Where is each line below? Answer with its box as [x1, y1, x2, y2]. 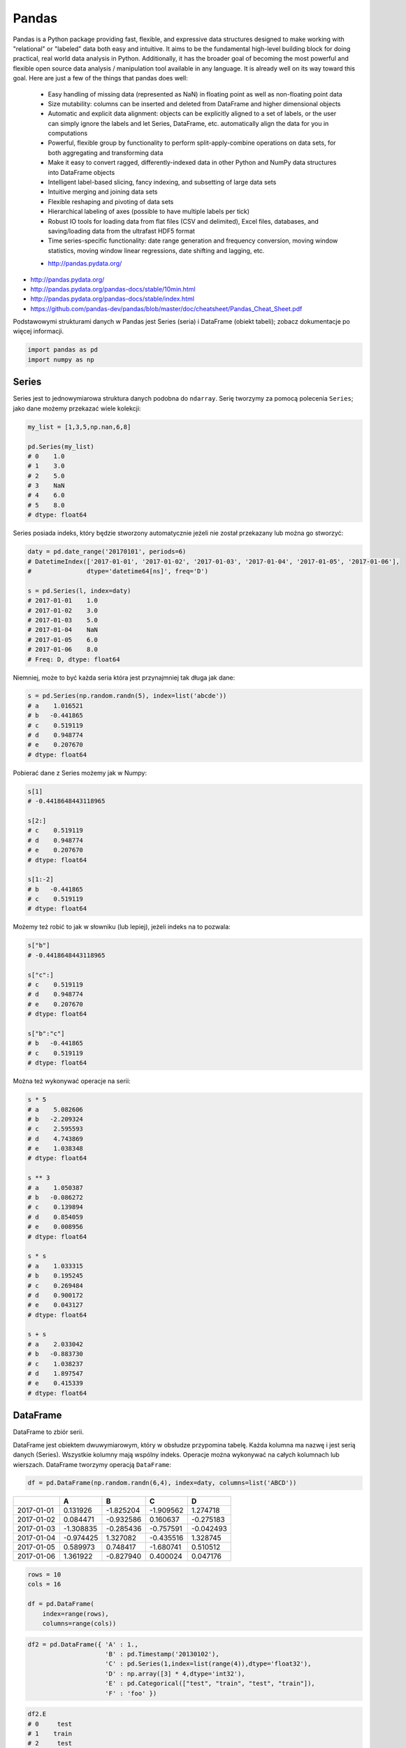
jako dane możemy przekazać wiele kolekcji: [13, 404, 141, 413]
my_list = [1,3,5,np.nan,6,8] [27, 423, 131, 431]
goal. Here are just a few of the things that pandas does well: [13, 74, 188, 83]
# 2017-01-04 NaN [27, 626, 98, 634]
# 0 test [27, 1720, 73, 1728]
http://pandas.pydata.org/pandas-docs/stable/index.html [30, 294, 195, 303]
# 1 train [27, 1729, 73, 1738]
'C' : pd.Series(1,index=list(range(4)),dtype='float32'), [105, 1660, 312, 1668]
